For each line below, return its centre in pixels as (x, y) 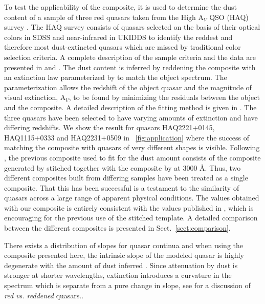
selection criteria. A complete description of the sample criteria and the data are (130, 57)
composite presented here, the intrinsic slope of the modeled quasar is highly (124, 255)
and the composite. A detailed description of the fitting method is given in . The (130, 107)
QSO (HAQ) (229, 17)
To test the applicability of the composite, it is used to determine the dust (121, 7)
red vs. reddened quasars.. (44, 295)
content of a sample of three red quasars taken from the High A (104, 17)
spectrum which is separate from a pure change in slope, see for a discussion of (127, 285)
